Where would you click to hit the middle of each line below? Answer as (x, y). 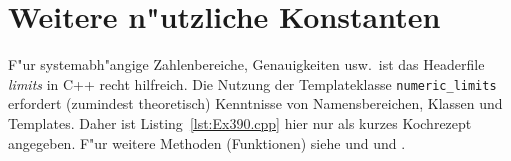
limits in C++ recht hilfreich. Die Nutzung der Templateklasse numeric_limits (252, 83)
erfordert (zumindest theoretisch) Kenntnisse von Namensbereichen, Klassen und (255, 103)
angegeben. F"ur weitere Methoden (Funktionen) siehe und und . (207, 142)
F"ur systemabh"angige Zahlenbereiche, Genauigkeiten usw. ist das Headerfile (246, 64)
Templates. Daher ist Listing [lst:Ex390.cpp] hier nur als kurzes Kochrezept (240, 122)
